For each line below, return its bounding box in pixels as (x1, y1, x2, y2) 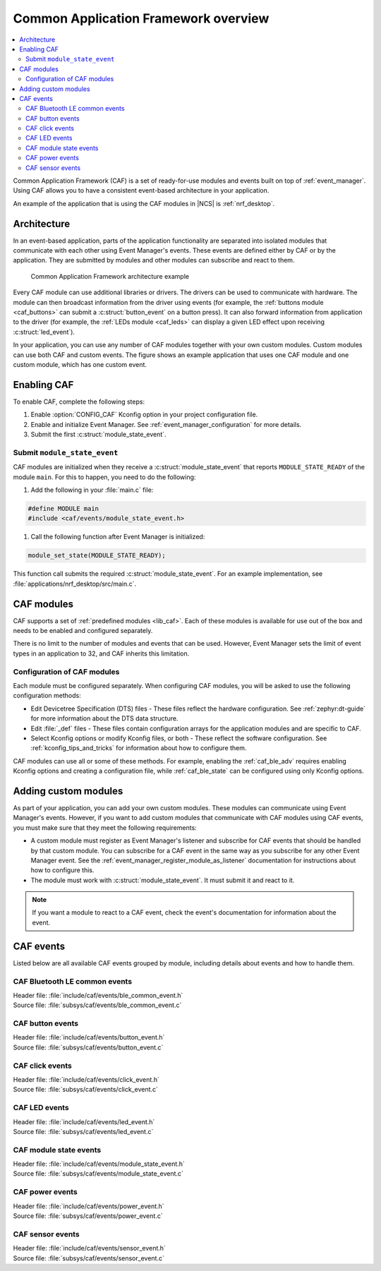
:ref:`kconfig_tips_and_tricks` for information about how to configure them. (30, 744, 247, 752)
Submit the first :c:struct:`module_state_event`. (30, 430, 167, 439)
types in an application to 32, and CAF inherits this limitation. (13, 649, 190, 658)
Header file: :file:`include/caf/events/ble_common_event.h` (13, 991, 183, 999)
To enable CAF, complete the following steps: (13, 397, 145, 406)
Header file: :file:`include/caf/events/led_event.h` (13, 1117, 155, 1126)
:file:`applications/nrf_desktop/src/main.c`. (13, 579, 137, 588)
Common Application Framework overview (13, 11, 270, 26)
